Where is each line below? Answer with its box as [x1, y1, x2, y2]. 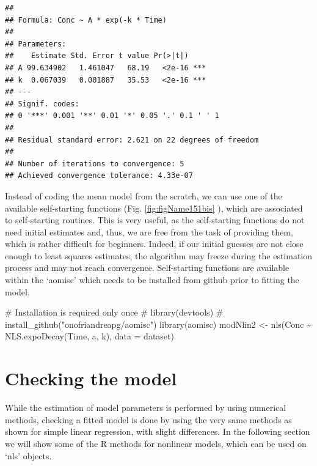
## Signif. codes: [5, 99, 79, 108]
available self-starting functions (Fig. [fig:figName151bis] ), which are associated [5, 201, 303, 214]
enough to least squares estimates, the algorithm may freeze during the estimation [5, 249, 313, 262]
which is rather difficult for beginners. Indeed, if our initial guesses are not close [5, 237, 304, 250]
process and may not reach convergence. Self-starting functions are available [5, 261, 290, 274]
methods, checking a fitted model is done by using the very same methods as [5, 413, 292, 426]
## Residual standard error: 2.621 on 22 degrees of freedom [5, 135, 259, 144]
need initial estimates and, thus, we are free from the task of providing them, [5, 225, 293, 238]
